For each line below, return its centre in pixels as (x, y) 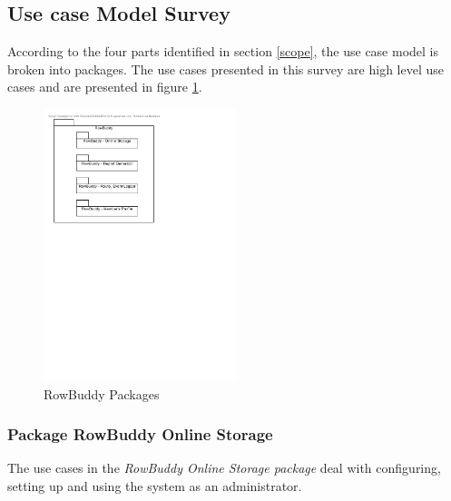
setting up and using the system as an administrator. (155, 485)
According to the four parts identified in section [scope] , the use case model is (223, 51)
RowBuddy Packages (102, 393)
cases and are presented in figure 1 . (105, 87)
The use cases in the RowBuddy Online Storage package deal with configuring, (224, 468)
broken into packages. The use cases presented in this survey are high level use (225, 69)
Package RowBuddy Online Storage (140, 434)
